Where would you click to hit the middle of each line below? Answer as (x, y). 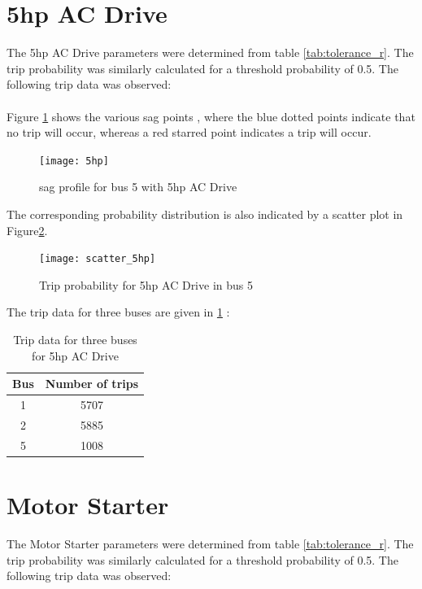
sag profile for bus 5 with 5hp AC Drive (138, 187)
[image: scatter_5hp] (98, 259)
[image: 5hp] (74, 161)
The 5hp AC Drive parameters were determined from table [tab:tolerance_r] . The (210, 52)
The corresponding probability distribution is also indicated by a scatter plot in (205, 214)
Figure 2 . (27, 230)
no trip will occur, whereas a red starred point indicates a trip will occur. (189, 132)
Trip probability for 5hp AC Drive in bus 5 (146, 284)
